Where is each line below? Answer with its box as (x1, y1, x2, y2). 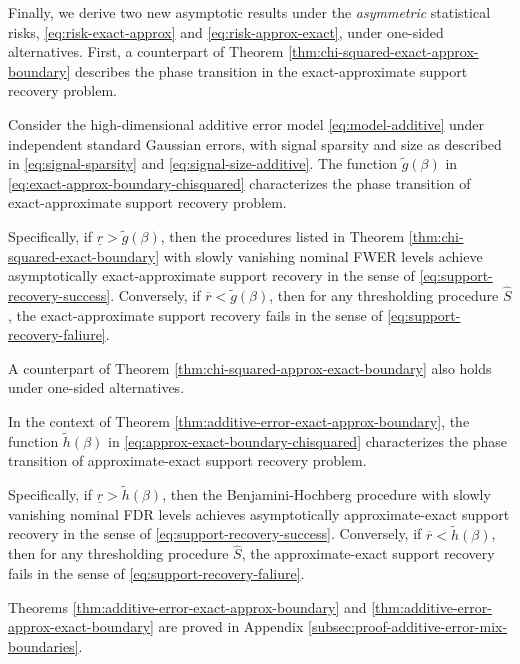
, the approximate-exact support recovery (241, 543, 495, 564)
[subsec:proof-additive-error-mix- (308, 616, 508, 637)
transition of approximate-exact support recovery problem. (8, 450, 367, 471)
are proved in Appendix (158, 616, 304, 637)
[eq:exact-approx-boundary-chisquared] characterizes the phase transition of (8, 172, 471, 193)
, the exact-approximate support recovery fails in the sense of (8, 304, 383, 325)
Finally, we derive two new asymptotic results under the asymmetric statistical (8, 2, 491, 22)
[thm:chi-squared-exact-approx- (288, 41, 479, 62)
